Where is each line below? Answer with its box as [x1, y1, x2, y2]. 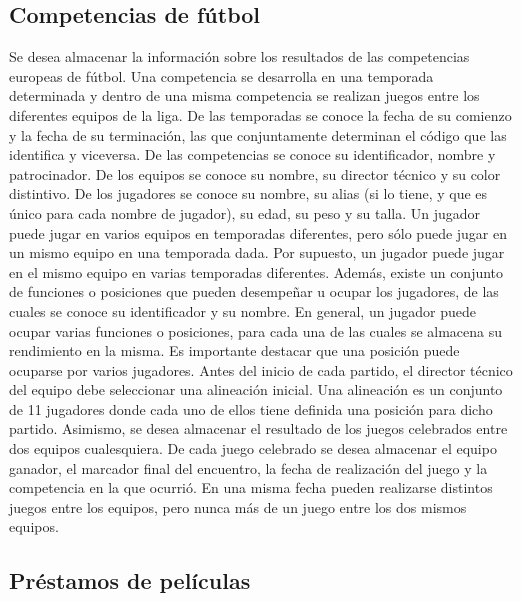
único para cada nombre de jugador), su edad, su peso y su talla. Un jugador [9, 202, 481, 223]
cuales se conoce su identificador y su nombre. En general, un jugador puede [9, 300, 476, 321]
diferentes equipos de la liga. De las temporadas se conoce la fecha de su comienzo [9, 104, 512, 125]
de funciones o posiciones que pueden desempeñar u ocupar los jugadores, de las [9, 281, 499, 302]
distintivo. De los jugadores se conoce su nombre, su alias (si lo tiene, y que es [9, 183, 488, 204]
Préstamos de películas [9, 565, 251, 596]
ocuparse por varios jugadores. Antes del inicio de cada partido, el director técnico [9, 359, 513, 380]
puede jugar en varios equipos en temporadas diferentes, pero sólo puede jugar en [9, 222, 508, 243]
